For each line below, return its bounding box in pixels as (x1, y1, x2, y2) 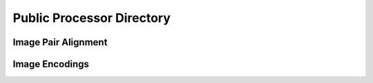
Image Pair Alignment (12, 36, 108, 48)
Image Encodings (12, 58, 90, 70)
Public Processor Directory (12, 10, 171, 25)
